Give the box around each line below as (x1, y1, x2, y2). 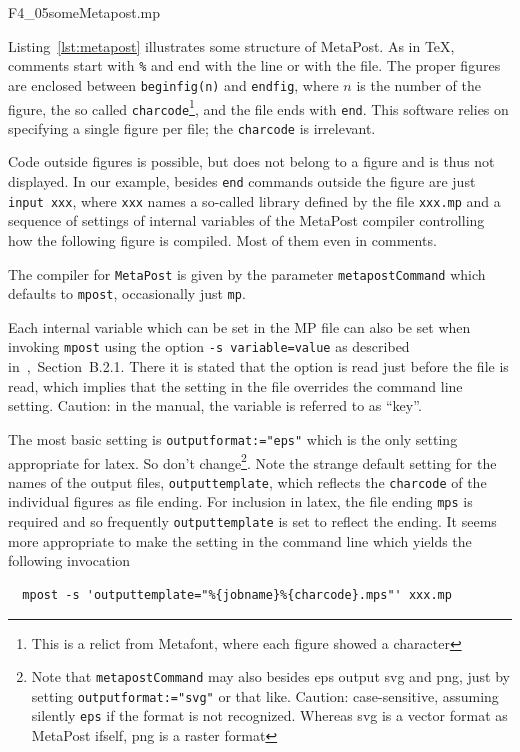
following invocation (8, 550, 131, 571)
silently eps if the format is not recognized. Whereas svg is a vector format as (31, 705, 508, 726)
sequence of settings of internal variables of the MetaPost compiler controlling (8, 210, 485, 231)
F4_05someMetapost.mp (8, 2, 161, 22)
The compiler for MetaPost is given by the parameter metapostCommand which (8, 263, 486, 284)
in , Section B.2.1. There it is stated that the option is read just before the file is (8, 356, 509, 377)
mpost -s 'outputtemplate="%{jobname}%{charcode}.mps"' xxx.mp (22, 587, 452, 602)
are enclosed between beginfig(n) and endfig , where (8, 74, 339, 95)
